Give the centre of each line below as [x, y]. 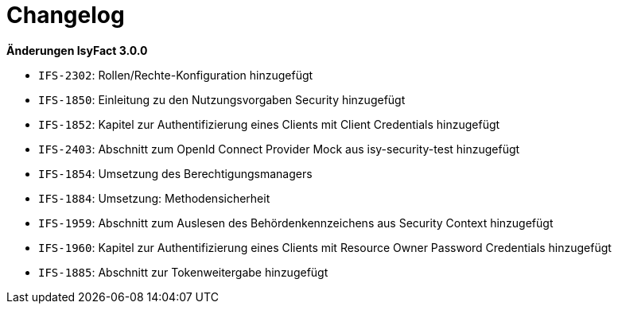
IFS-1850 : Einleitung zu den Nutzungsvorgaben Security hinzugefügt [222, 99]
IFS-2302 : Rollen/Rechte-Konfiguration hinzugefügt [176, 75]
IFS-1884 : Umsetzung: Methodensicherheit [154, 198]
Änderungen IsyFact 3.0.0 [77, 50]
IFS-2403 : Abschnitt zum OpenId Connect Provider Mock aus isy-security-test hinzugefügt [279, 149]
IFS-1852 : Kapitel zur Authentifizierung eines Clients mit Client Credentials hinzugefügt [269, 124]
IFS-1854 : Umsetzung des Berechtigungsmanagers [175, 173]
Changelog [66, 15]
